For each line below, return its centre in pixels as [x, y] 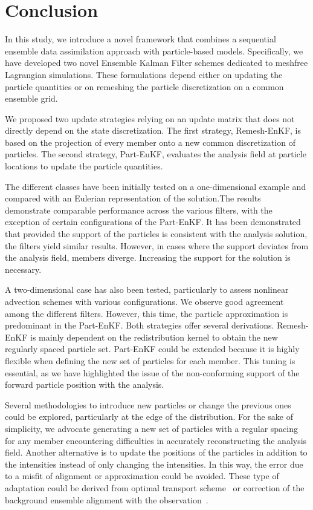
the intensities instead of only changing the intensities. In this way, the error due [154, 464]
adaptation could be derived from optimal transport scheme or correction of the [155, 487]
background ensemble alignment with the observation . [107, 499]
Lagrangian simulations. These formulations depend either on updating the [144, 74]
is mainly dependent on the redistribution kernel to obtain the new [154, 337]
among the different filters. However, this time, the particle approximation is [147, 313]
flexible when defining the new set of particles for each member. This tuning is [150, 360]
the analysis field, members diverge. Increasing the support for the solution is [148, 257]
